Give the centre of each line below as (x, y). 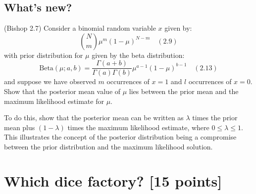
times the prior (215, 118)
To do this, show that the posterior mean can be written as (94, 118)
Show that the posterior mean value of (62, 91)
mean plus (20, 127)
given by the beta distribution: (138, 55)
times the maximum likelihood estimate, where (138, 127)
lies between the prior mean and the (184, 91)
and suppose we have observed (50, 81)
